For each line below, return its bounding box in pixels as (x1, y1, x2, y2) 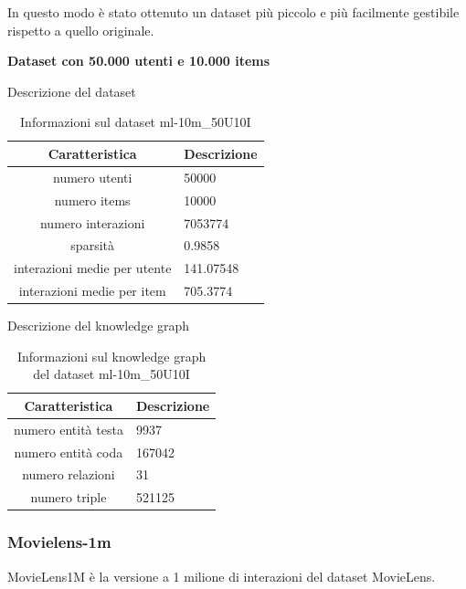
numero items (54, 190, 131, 209)
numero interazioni (39, 213, 145, 232)
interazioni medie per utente (14, 258, 172, 278)
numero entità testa (14, 419, 123, 438)
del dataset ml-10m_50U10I (33, 364, 190, 384)
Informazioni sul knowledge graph (16, 346, 207, 365)
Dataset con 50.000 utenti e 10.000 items (7, 51, 270, 70)
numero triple (30, 488, 107, 507)
